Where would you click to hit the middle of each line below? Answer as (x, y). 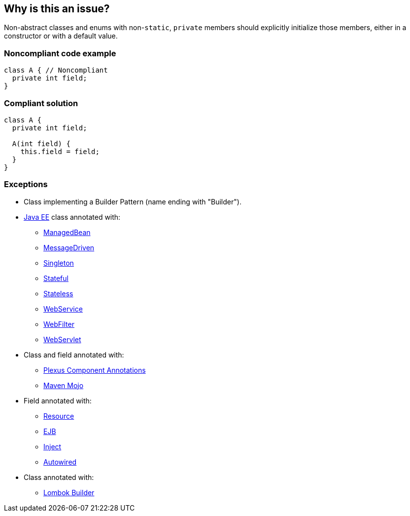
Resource (59, 416)
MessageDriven (69, 247)
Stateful (56, 278)
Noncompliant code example (60, 53)
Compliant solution (41, 103)
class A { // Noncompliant (56, 70)
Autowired (60, 462)
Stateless (58, 293)
